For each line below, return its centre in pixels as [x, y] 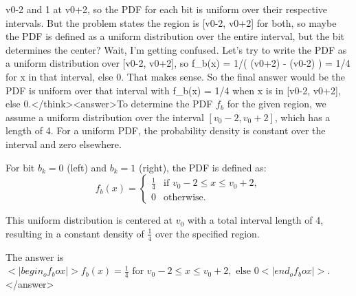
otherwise [183, 198]
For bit [20, 167]
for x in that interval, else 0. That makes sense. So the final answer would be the [175, 76]
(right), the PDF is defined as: [203, 167]
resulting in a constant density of [75, 233]
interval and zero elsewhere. [64, 144]
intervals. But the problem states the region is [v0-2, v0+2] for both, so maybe [171, 22]
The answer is [35, 256]
